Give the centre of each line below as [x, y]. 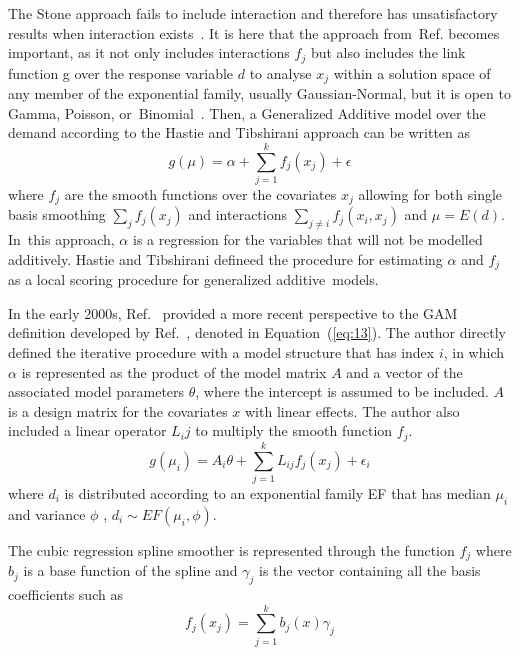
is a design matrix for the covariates [118, 410]
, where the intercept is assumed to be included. [342, 391]
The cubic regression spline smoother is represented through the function [231, 549]
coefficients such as [65, 594]
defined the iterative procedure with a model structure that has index [221, 352]
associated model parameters [96, 391]
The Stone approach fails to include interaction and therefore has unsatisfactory [253, 13]
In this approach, [61, 239]
